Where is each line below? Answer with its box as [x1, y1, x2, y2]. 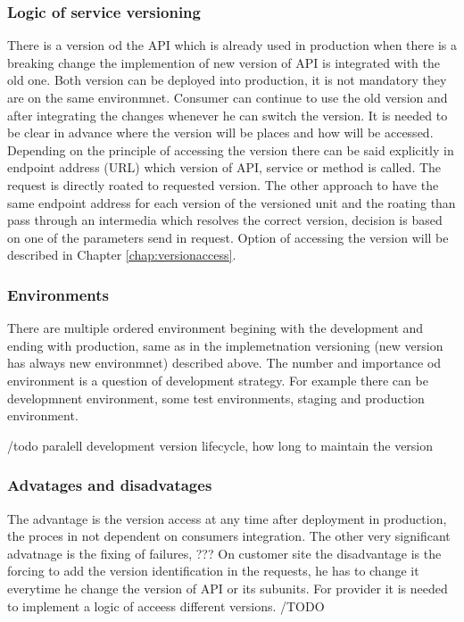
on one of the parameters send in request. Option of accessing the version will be [7, 228, 449, 246]
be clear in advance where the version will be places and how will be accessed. [7, 123, 434, 142]
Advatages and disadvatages [7, 474, 212, 496]
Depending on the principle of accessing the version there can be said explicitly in [7, 140, 454, 159]
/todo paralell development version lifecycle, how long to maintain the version [7, 435, 434, 454]
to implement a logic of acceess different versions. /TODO [7, 596, 325, 615]
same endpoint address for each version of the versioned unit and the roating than [7, 193, 456, 211]
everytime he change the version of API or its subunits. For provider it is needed [7, 578, 448, 597]
